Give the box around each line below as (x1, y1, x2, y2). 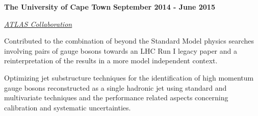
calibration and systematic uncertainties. (4, 102, 131, 112)
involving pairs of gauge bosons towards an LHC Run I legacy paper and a (4, 45, 237, 56)
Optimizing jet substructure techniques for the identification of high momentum (4, 72, 254, 83)
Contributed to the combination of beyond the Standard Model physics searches (4, 35, 254, 46)
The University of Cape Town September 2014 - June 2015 (4, 2, 215, 12)
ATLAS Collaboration (4, 18, 72, 29)
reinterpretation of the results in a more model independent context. (4, 55, 218, 66)
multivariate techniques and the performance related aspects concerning (4, 92, 228, 103)
